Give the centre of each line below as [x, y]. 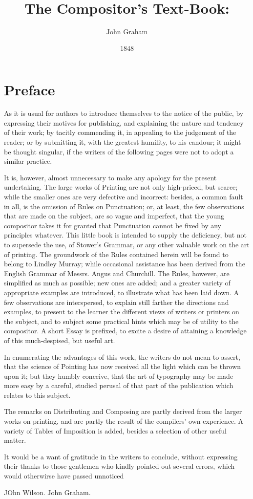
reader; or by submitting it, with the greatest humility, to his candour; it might [123, 142]
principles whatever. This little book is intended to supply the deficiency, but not [126, 235]
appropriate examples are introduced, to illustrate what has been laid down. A [122, 292]
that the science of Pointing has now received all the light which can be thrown [122, 366]
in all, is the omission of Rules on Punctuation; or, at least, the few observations [124, 206]
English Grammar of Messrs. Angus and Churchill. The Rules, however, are [117, 273]
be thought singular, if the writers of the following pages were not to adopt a [119, 151]
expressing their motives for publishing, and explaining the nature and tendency [124, 122]
